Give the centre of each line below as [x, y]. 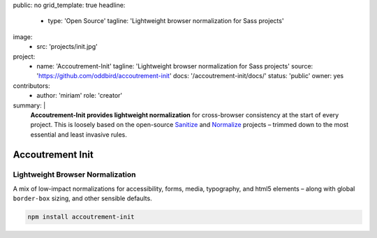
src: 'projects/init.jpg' [67, 47]
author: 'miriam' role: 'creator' [79, 96]
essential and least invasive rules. [79, 134]
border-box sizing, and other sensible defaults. [83, 198]
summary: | [29, 105]
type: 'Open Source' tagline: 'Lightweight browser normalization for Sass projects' [166, 21]
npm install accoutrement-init [81, 217]
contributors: [31, 85]
